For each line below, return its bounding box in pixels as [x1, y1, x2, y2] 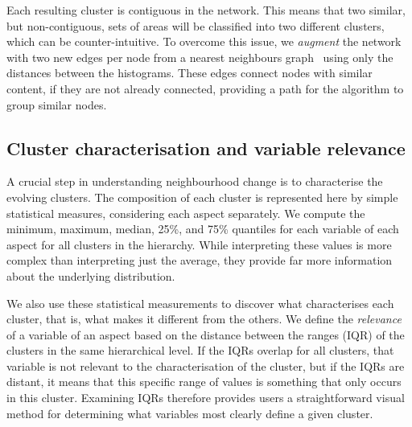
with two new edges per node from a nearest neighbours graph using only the [6, 48, 393, 65]
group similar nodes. [6, 96, 107, 113]
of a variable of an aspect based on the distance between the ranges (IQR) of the [6, 326, 405, 343]
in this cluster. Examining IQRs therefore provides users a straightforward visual [6, 389, 405, 406]
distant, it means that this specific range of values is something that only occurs [6, 373, 402, 390]
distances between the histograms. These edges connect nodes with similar [6, 64, 373, 81]
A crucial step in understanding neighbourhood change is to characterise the [6, 173, 383, 190]
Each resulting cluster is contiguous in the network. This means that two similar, [6, 2, 406, 18]
